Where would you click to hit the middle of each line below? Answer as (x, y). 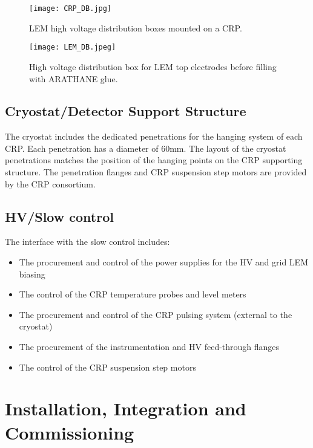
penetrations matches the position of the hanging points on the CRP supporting (154, 160)
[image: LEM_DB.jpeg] (73, 47)
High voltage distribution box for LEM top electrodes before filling (153, 66)
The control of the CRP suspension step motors (107, 367)
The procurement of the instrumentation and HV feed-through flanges (149, 347)
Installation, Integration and (126, 408)
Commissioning (70, 432)
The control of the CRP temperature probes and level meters (133, 294)
